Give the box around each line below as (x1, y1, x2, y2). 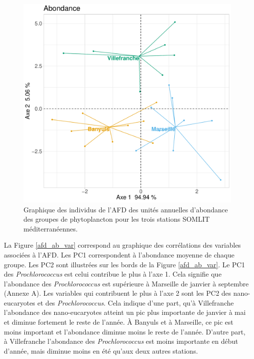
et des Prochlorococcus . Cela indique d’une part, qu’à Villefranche (37, 297, 234, 308)
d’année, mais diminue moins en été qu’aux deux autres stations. (4, 345, 198, 356)
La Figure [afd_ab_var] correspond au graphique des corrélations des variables (4, 240, 241, 250)
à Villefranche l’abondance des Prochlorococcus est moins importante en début (4, 336, 238, 346)
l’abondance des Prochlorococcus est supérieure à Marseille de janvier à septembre (4, 278, 249, 288)
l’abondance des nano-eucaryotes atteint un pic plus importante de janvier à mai (4, 307, 246, 317)
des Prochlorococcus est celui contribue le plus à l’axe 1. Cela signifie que (4, 269, 222, 279)
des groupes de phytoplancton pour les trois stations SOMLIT (23, 214, 210, 224)
